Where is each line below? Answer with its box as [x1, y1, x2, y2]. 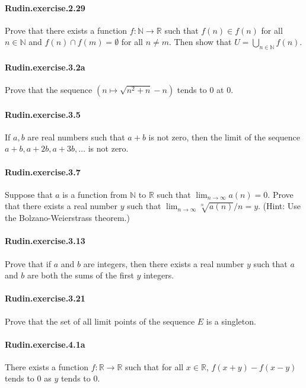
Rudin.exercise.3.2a [5, 60, 85, 73]
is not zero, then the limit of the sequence [148, 130, 300, 143]
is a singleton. [206, 315, 256, 327]
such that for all [125, 360, 184, 373]
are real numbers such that [27, 130, 125, 143]
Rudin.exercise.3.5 [5, 108, 81, 120]
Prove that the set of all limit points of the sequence [5, 315, 195, 327]
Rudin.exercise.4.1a [5, 338, 85, 350]
